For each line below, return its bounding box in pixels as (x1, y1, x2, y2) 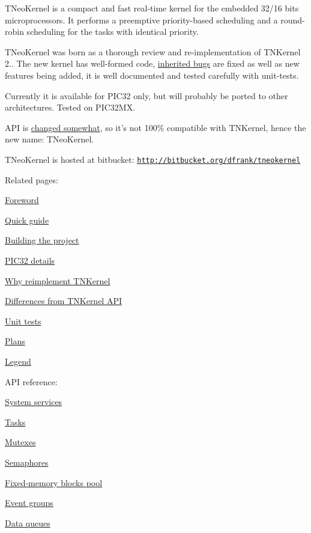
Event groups (5, 496, 53, 509)
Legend (5, 355, 31, 367)
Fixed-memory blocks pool (5, 476, 103, 489)
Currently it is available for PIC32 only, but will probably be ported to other (5, 89, 288, 102)
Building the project (5, 234, 79, 246)
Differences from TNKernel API (5, 294, 122, 307)
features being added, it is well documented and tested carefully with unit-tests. (5, 69, 299, 81)
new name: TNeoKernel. (5, 133, 94, 145)
